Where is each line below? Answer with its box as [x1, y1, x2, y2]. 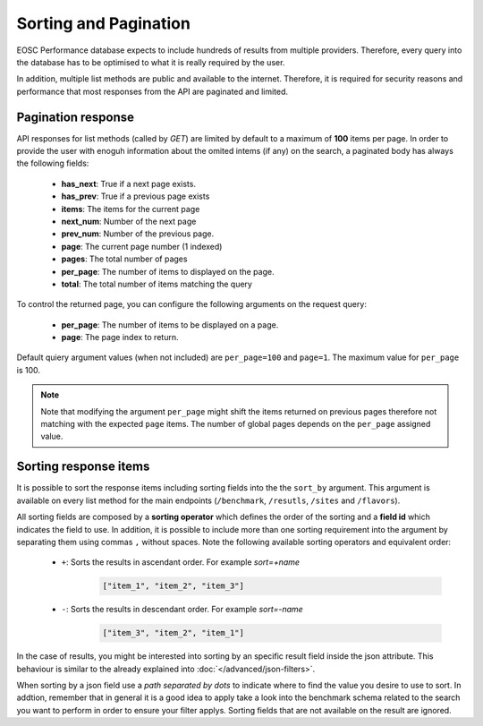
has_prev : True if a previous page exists [61, 191, 210, 201]
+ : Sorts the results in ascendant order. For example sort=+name [61, 557, 300, 568]
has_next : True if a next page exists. [61, 178, 197, 189]
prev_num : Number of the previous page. [61, 228, 215, 239]
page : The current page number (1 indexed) [61, 241, 223, 252]
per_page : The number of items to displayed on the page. [61, 266, 275, 277]
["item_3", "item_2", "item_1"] [102, 628, 245, 638]
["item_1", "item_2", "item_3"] [102, 581, 245, 591]
